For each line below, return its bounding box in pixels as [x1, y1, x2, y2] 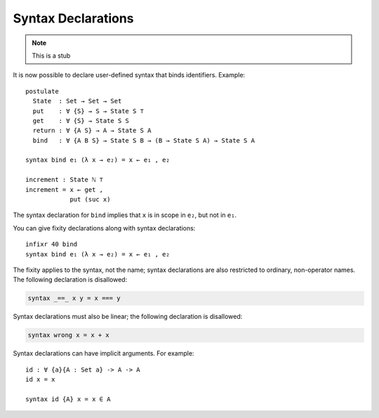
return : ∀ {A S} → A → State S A [32, 126, 152, 135]
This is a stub [32, 51, 71, 60]
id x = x [25, 376, 55, 384]
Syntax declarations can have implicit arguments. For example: [13, 349, 194, 358]
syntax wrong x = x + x [27, 331, 110, 339]
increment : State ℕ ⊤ [25, 176, 104, 184]
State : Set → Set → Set [32, 97, 122, 105]
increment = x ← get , [25, 185, 104, 193]
